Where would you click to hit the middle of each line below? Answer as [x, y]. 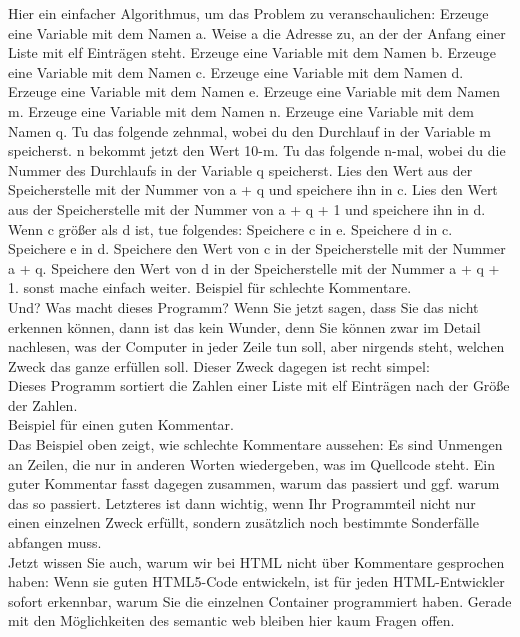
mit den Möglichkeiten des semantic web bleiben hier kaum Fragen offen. [231, 620]
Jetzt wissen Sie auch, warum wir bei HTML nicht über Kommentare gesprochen [256, 561]
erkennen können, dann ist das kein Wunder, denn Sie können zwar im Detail [244, 326]
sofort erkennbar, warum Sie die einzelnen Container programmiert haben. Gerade [260, 600]
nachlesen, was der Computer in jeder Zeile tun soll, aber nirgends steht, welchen [256, 346]
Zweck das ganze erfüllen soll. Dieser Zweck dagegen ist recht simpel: [219, 365]
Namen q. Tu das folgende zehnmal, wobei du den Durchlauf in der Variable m [250, 130]
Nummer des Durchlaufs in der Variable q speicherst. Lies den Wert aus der [240, 169]
